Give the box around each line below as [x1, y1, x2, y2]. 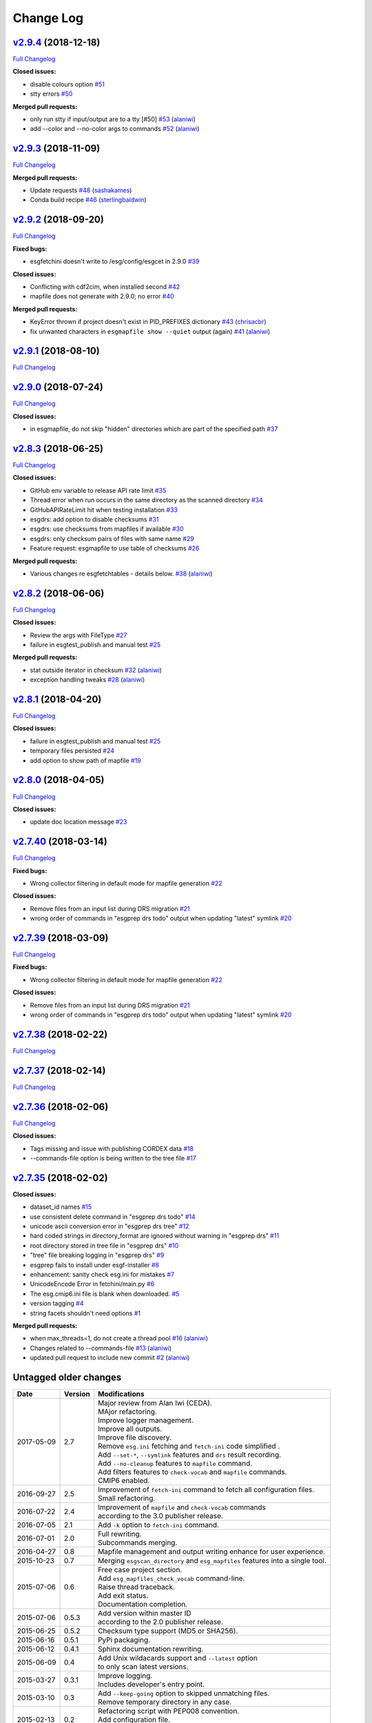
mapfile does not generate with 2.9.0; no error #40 [30, 292, 175, 300]
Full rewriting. [97, 1529, 142, 1538]
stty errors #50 [30, 90, 73, 98]
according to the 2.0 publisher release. [97, 1617, 224, 1627]
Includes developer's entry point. [97, 1680, 205, 1689]
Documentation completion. [97, 1600, 188, 1609]
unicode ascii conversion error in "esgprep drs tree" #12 [30, 1222, 189, 1230]
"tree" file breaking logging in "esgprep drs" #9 [30, 1251, 165, 1259]
